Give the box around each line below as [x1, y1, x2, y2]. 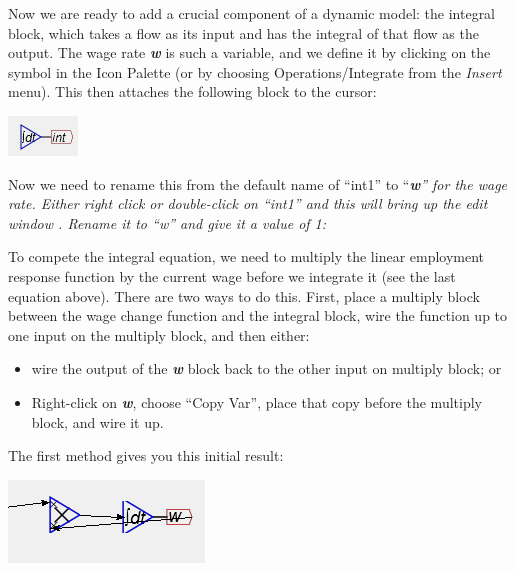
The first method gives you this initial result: [8, 445, 284, 466]
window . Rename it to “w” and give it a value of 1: [8, 212, 327, 233]
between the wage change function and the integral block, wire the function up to [8, 305, 508, 326]
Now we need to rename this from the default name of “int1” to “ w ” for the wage [8, 173, 508, 194]
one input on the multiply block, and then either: [8, 324, 310, 345]
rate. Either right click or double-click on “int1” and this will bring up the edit [8, 193, 488, 214]
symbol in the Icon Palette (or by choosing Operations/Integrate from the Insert [8, 61, 502, 82]
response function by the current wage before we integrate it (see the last [8, 265, 456, 286]
